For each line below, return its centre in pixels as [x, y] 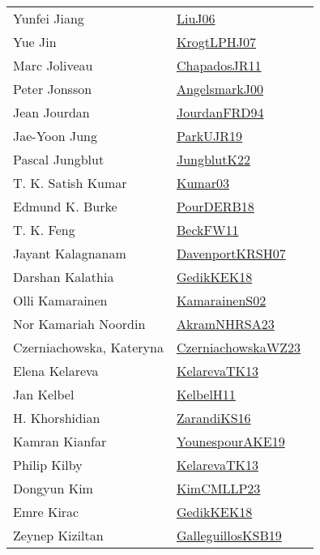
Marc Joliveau [53, 65]
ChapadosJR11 [219, 65]
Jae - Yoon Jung [55, 136]
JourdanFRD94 [220, 112]
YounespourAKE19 [230, 441]
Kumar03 [203, 183]
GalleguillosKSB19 [229, 535]
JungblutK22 [213, 159]
